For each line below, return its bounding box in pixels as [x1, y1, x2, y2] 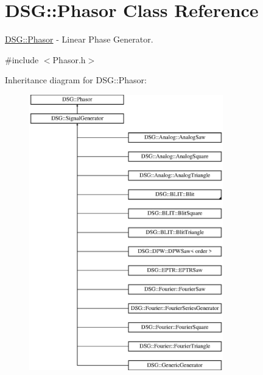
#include [5, 53, 39, 66]
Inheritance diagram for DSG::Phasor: [5, 74, 147, 86]
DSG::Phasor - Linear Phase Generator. [5, 33, 153, 46]
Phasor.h [52, 53, 86, 66]
